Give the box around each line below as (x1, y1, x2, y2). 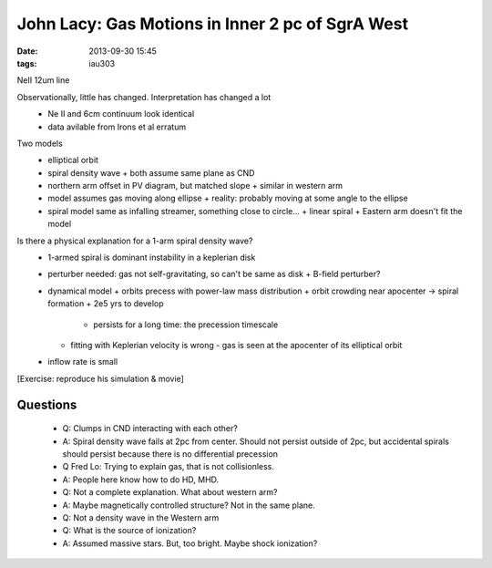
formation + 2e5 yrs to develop (47, 298, 164, 309)
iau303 (88, 57, 116, 68)
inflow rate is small (47, 356, 118, 367)
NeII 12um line (16, 75, 70, 86)
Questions (16, 397, 77, 412)
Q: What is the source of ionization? (62, 525, 197, 536)
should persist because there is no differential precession (62, 448, 278, 460)
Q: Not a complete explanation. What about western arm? (62, 487, 278, 498)
